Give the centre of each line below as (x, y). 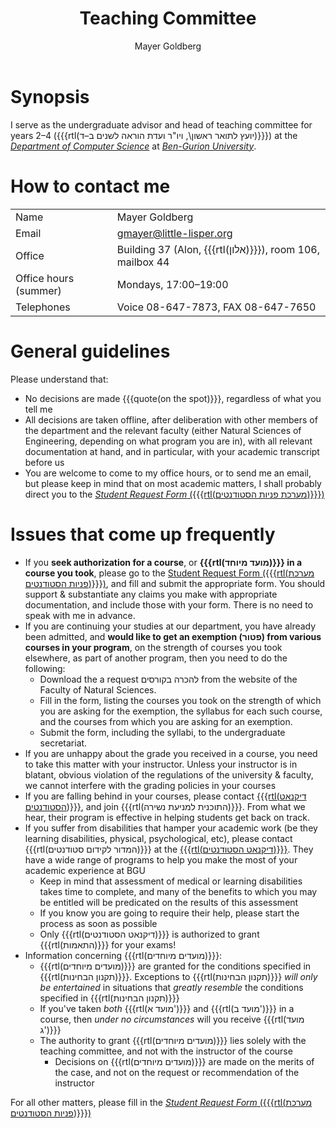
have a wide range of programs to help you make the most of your (161, 859)
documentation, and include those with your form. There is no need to (169, 604)
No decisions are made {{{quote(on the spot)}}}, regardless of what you (173, 398)
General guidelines (90, 351)
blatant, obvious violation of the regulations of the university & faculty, (169, 774)
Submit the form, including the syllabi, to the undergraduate (162, 732)
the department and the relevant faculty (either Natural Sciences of (163, 430)
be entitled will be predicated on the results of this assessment (169, 902)
